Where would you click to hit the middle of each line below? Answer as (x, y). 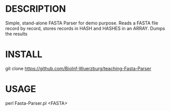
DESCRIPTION (36, 9)
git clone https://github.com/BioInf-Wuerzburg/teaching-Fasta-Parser (78, 68)
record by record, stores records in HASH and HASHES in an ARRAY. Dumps (85, 28)
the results (17, 34)
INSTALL (24, 54)
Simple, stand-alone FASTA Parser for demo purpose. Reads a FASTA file (82, 23)
